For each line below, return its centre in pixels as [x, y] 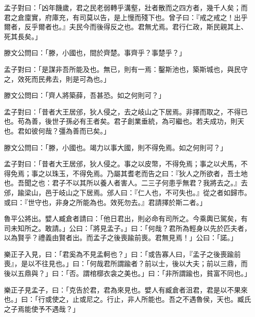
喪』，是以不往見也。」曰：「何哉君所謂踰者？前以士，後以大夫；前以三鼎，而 [126, 263]
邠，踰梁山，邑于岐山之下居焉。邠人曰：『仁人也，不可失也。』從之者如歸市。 [127, 192]
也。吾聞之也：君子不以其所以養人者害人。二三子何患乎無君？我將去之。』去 [126, 183]
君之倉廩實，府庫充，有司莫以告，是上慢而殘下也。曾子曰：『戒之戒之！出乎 [126, 17]
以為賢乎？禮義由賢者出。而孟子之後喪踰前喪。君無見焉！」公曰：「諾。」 [121, 238]
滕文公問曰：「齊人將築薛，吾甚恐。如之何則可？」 [85, 95]
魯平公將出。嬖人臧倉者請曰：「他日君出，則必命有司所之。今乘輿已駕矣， [122, 218]
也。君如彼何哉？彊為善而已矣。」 [57, 130]
